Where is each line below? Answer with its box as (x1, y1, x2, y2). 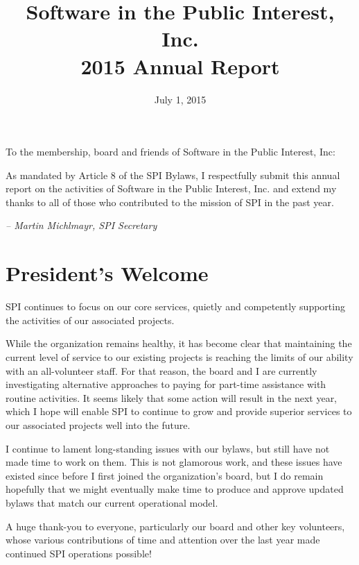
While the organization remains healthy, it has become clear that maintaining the (6, 336, 352, 351)
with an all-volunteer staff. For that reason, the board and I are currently (6, 363, 317, 378)
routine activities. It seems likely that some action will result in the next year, (6, 390, 338, 405)
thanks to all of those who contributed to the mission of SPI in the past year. (6, 194, 334, 209)
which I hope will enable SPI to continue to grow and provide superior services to (6, 404, 352, 419)
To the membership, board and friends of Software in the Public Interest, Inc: (6, 144, 335, 159)
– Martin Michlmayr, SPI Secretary (6, 218, 157, 233)
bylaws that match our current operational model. (6, 495, 218, 509)
